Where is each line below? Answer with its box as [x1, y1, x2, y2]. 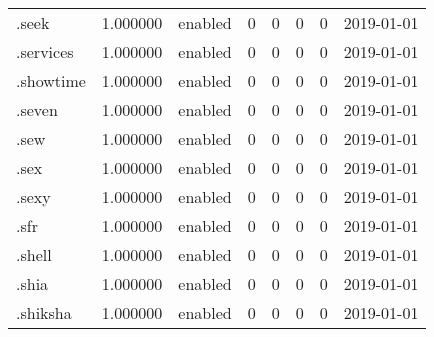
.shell [16, 243, 52, 266]
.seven [16, 98, 58, 121]
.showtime [16, 69, 86, 92]
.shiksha [16, 301, 72, 324]
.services [16, 40, 74, 63]
